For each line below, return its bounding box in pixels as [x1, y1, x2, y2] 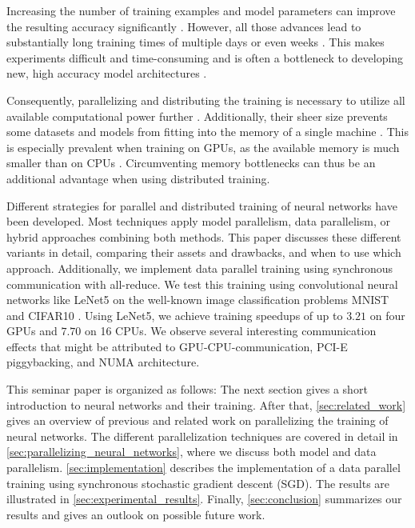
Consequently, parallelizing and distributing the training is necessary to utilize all [6, 91, 405, 108]
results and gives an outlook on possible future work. [6, 506, 265, 522]
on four [369, 306, 405, 323]
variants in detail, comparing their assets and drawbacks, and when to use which [6, 244, 401, 261]
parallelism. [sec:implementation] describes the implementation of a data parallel [6, 459, 401, 476]
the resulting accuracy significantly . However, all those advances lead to [6, 18, 361, 34]
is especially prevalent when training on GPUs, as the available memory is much [6, 138, 400, 155]
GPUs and [6, 322, 58, 339]
